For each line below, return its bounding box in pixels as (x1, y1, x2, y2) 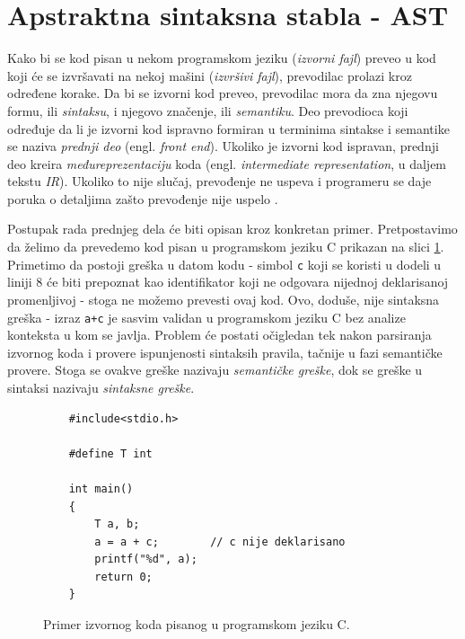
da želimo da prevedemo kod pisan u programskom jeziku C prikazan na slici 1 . (7, 237, 444, 256)
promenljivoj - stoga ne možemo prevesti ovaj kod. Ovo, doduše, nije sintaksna (7, 289, 440, 308)
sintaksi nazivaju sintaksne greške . (7, 377, 195, 396)
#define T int (68, 447, 153, 460)
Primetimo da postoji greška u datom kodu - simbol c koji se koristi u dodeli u (7, 254, 442, 273)
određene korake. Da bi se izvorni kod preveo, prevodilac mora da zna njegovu (7, 84, 438, 102)
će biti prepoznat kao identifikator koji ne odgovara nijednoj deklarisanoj (46, 272, 449, 291)
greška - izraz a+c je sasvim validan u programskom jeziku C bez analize (7, 307, 406, 326)
